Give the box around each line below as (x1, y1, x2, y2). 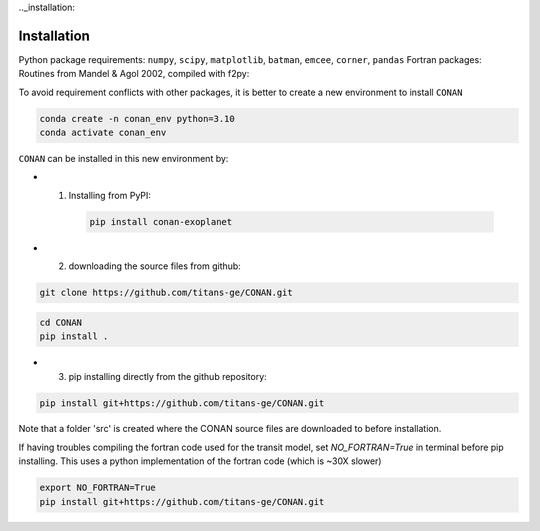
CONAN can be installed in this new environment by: (18, 153, 229, 165)
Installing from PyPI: (68, 189, 152, 201)
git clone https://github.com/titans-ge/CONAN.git (39, 287, 294, 299)
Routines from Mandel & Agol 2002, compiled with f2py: (18, 68, 250, 80)
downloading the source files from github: (68, 260, 242, 272)
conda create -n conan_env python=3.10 (39, 113, 235, 124)
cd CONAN (39, 316, 83, 328)
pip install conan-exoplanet (89, 216, 233, 227)
